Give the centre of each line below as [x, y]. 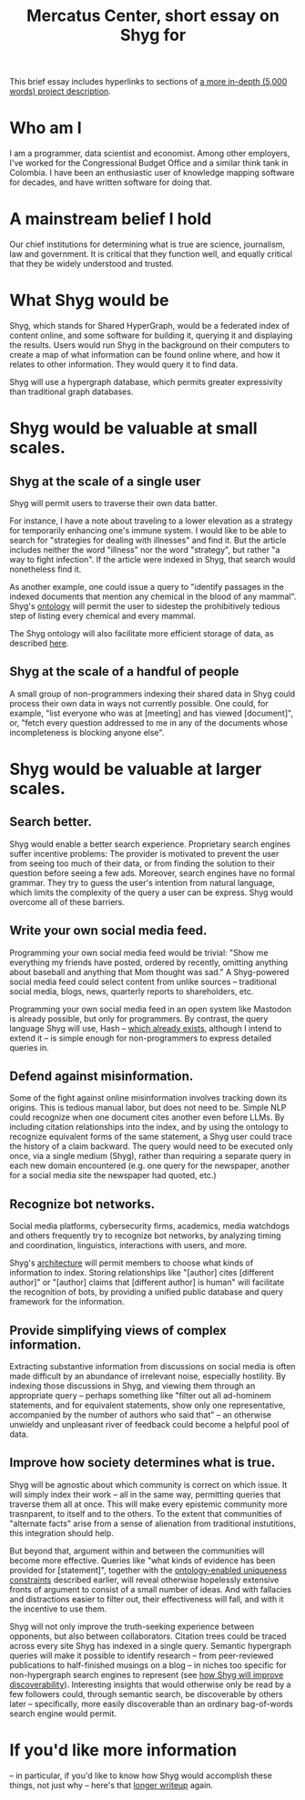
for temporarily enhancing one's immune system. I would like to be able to [148, 530]
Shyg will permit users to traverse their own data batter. [113, 503]
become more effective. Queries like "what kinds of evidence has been [142, 1560]
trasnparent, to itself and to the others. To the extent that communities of [146, 1513]
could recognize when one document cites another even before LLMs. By [147, 1117]
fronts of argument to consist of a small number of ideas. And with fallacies [151, 1589]
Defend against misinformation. [102, 1077]
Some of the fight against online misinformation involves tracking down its [148, 1098]
